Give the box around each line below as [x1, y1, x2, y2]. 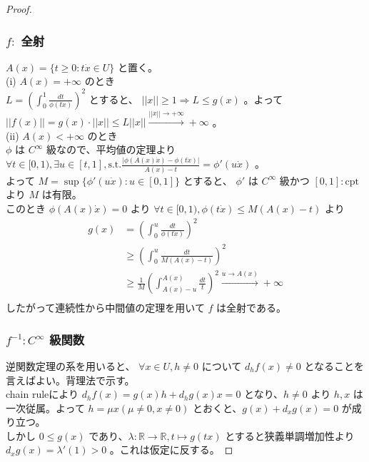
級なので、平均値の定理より [46, 142, 176, 157]
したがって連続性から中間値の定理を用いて [6, 300, 205, 315]
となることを [304, 358, 364, 373]
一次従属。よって [6, 400, 85, 415]
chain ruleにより [6, 386, 79, 401]
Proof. [6, 1, 32, 16]
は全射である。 [216, 300, 286, 315]
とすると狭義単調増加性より [225, 428, 355, 443]
